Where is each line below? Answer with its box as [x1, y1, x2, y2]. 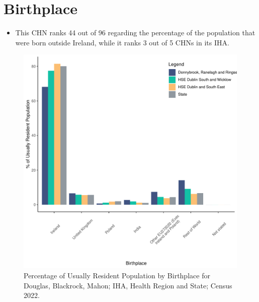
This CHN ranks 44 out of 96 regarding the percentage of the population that [15, 27, 255, 38]
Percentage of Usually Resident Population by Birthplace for [24, 270, 210, 280]
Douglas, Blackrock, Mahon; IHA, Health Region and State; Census [24, 280, 232, 290]
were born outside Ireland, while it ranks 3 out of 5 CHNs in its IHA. [15, 37, 229, 47]
